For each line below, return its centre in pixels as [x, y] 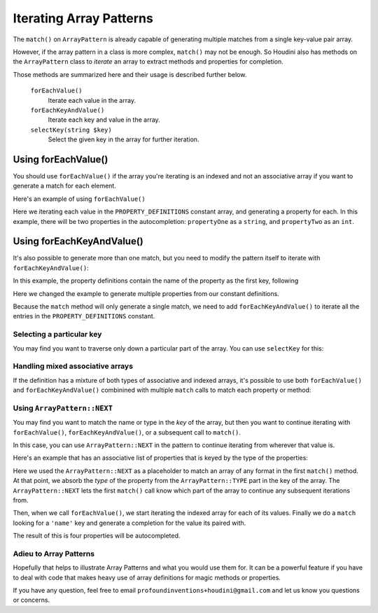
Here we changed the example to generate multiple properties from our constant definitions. [146, 293]
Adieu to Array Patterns [54, 554]
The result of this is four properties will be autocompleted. [97, 536]
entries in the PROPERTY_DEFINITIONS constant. [84, 316]
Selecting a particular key [57, 334]
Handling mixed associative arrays [73, 366]
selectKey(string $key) [71, 130]
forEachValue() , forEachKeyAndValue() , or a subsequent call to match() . [127, 432]
